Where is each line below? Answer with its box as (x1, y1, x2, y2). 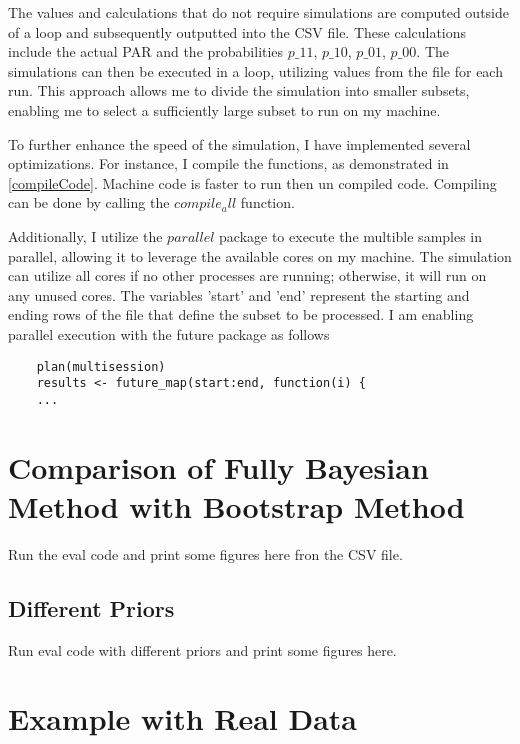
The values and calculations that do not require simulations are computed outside (8, 2, 510, 22)
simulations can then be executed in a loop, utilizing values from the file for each (8, 60, 503, 81)
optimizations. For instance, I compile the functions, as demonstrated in (8, 153, 449, 174)
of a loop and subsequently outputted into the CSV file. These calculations (8, 21, 467, 42)
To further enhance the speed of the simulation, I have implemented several (8, 133, 471, 154)
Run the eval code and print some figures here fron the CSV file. (8, 543, 403, 564)
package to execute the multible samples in (219, 225, 483, 246)
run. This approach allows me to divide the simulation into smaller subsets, (8, 80, 470, 101)
